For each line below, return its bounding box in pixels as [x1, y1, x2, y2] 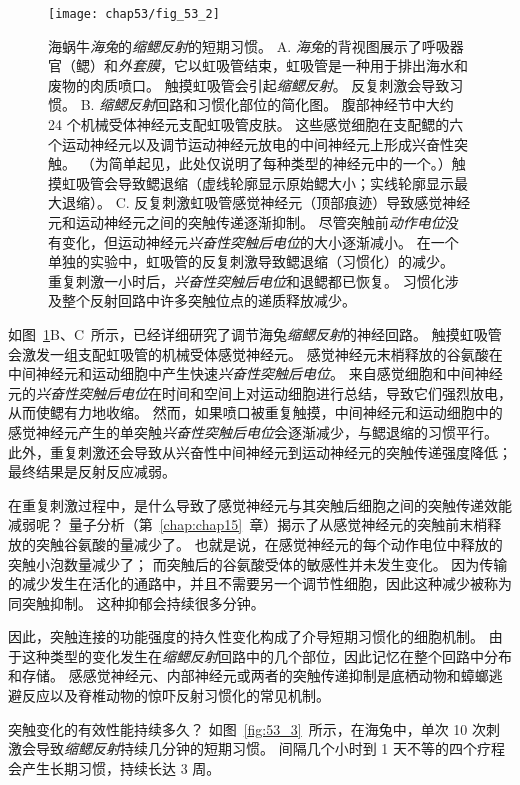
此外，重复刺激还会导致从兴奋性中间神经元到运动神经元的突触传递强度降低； [8, 441, 512, 462]
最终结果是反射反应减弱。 [8, 461, 176, 482]
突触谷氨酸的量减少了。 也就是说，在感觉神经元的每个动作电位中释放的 [35, 533, 503, 554]
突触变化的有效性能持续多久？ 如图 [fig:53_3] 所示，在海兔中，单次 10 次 [8, 718, 486, 739]
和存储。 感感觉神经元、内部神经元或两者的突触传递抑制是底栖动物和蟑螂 [8, 665, 489, 686]
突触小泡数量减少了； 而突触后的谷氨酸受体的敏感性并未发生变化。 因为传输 [8, 553, 508, 574]
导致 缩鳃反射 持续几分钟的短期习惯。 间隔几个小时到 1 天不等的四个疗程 [35, 738, 505, 759]
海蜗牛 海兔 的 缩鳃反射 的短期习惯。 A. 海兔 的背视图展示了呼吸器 [48, 35, 464, 56]
